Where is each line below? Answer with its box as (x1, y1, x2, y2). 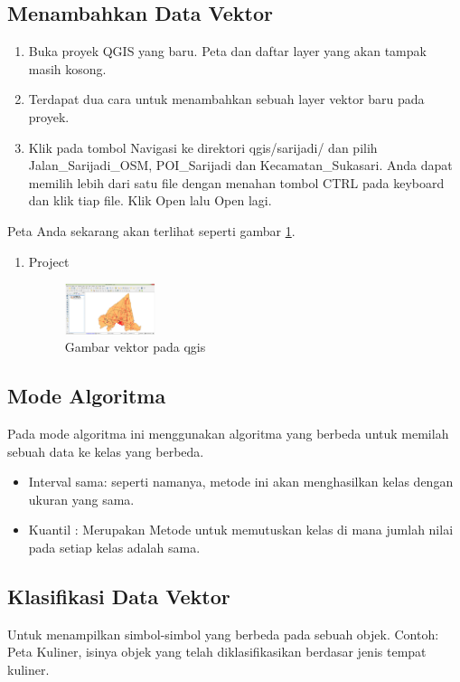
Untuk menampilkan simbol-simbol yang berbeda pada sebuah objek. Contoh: (7, 624, 439, 643)
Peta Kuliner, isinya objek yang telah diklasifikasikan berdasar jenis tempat (7, 642, 427, 661)
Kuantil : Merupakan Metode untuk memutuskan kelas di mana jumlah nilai (28, 520, 454, 539)
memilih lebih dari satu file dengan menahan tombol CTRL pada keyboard (28, 173, 445, 192)
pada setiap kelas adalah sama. (28, 537, 201, 556)
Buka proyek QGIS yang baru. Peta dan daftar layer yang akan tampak (28, 42, 427, 61)
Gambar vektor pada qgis (64, 337, 206, 356)
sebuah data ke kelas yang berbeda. (7, 441, 204, 460)
